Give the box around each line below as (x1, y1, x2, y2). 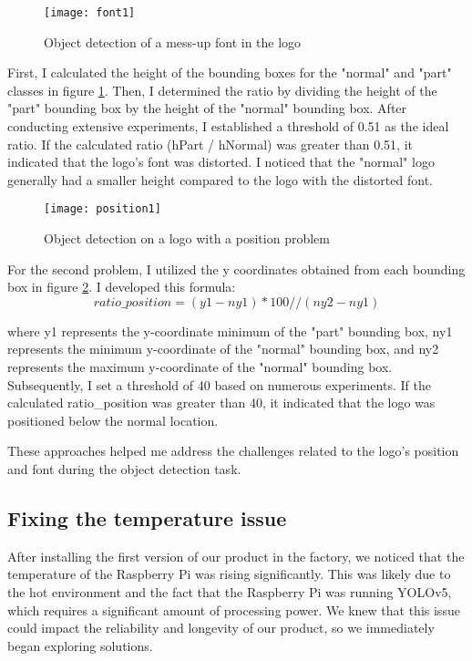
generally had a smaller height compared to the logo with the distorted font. (7, 170, 433, 189)
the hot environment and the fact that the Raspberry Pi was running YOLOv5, (7, 582, 452, 601)
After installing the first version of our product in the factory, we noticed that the (7, 546, 465, 565)
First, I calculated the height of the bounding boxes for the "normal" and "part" (7, 63, 452, 82)
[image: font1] (44, 6, 136, 19)
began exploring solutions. (7, 635, 153, 655)
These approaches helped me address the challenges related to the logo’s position (7, 441, 459, 460)
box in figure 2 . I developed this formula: (7, 277, 236, 296)
